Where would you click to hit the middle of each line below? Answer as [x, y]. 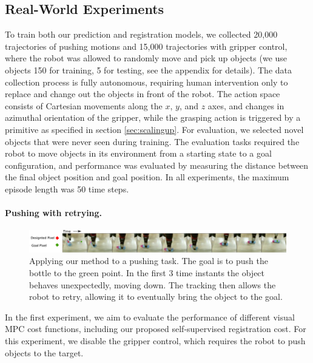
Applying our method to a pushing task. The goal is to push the [149, 261]
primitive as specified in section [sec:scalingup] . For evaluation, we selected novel [154, 129]
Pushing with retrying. [54, 213]
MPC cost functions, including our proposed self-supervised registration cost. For [156, 329]
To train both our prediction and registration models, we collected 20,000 [141, 34]
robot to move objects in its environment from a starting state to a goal [138, 153]
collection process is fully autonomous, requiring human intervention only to [146, 82]
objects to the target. [44, 352]
